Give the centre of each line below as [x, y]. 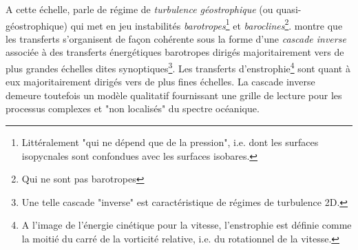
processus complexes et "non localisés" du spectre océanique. [133, 108]
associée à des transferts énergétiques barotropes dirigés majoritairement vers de [175, 52]
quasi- [289, 9]
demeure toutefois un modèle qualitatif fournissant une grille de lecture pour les [174, 95]
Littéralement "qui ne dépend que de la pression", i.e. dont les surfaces [170, 142]
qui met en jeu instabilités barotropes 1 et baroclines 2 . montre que [207, 24]
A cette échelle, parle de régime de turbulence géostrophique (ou [139, 9]
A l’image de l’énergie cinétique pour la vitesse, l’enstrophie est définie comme [187, 225]
